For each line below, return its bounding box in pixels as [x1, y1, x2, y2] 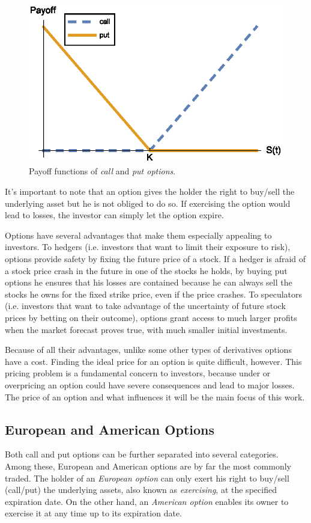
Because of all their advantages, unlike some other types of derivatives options [5, 343, 292, 356]
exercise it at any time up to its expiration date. [5, 507, 182, 519]
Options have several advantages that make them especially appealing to [5, 228, 272, 241]
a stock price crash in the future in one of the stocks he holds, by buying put [5, 264, 288, 277]
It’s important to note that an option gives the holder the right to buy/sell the [5, 185, 295, 198]
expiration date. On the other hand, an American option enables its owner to [5, 495, 289, 507]
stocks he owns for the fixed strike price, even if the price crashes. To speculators [5, 287, 303, 300]
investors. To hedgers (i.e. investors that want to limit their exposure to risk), [5, 240, 291, 253]
